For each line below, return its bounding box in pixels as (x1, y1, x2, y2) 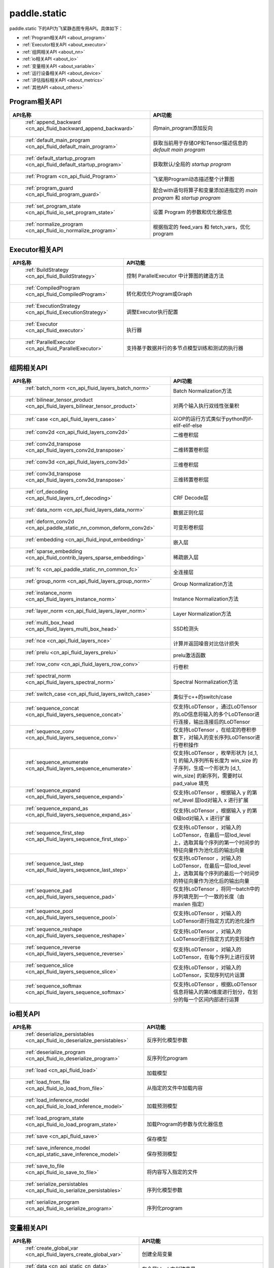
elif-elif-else (173, 421, 202, 429)
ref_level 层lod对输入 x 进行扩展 (173, 796, 249, 803)
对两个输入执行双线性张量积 (173, 402, 239, 409)
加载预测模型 (147, 1103, 178, 1110)
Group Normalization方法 (173, 580, 233, 587)
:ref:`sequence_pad (25, 887, 72, 894)
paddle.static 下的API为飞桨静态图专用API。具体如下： (9, 25, 123, 31)
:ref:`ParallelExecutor (25, 339, 76, 346)
